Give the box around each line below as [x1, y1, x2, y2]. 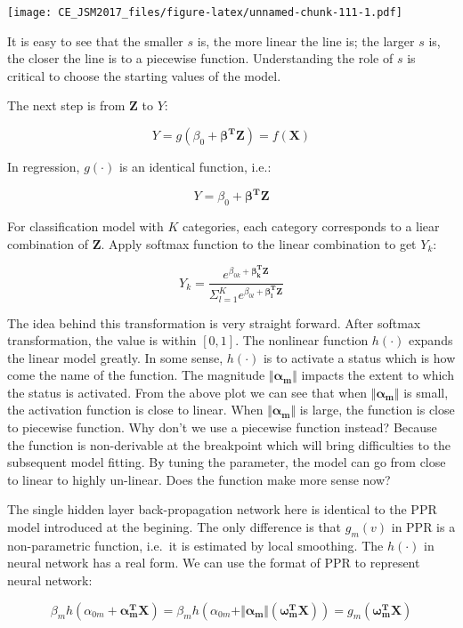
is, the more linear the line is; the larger [197, 31, 415, 50]
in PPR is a [391, 518, 456, 536]
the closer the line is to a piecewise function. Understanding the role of [7, 49, 394, 68]
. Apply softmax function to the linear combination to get [101, 234, 417, 253]
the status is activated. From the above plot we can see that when [7, 382, 368, 401]
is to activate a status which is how [263, 348, 456, 366]
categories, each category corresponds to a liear [183, 216, 440, 235]
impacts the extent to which [301, 366, 454, 384]
